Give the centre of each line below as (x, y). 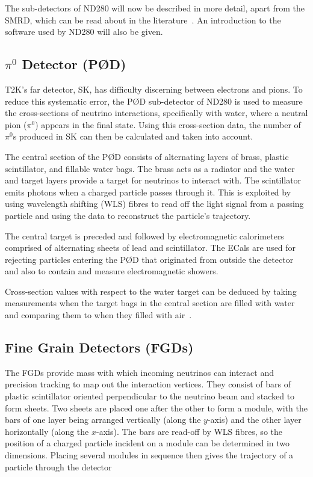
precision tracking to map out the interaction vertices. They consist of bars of (148, 384)
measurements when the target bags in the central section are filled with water (150, 303)
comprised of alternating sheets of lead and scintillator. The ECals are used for (150, 248)
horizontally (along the (47, 431)
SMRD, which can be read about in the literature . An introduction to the (143, 20)
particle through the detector (58, 466)
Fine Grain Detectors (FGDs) (99, 347)
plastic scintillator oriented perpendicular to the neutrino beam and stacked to (150, 396)
